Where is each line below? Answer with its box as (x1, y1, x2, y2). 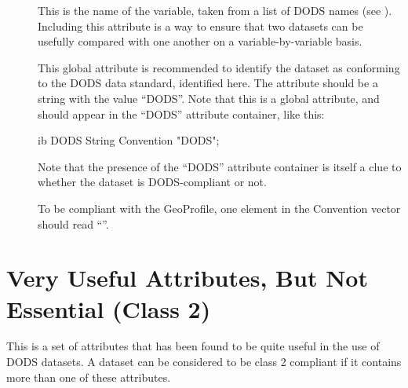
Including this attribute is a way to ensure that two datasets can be (38, 17, 363, 34)
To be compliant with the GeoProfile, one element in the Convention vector (38, 199, 401, 216)
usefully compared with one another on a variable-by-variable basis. (38, 33, 362, 49)
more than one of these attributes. (6, 368, 171, 385)
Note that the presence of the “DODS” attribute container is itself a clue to (38, 158, 402, 174)
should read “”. (38, 215, 109, 232)
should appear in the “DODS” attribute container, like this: (38, 105, 325, 122)
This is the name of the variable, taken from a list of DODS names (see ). (38, 2, 392, 18)
